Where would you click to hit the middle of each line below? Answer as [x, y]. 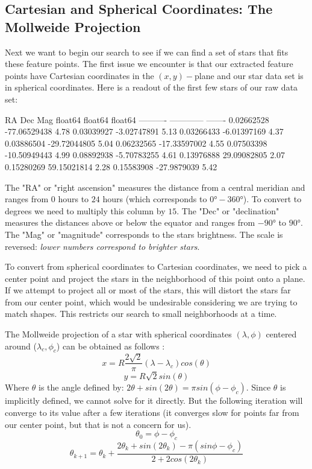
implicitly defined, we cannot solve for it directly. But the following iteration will [154, 400]
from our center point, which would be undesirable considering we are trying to [151, 301]
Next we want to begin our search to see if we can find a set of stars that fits [147, 52]
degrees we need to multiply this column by [85, 210]
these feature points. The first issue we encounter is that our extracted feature [149, 64]
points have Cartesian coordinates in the [80, 75]
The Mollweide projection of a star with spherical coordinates [118, 334]
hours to [73, 199]
